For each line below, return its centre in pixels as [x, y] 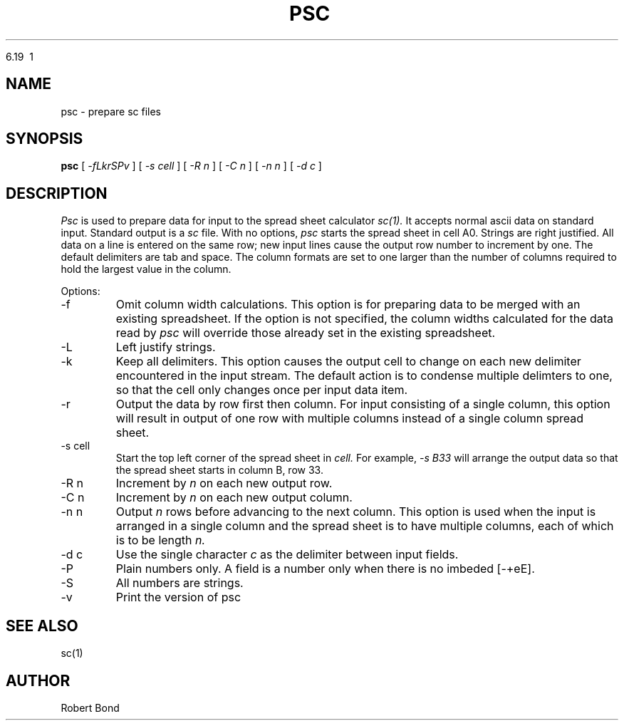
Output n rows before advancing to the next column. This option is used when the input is [356, 512]
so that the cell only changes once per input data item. [262, 390]
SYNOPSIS [45, 139]
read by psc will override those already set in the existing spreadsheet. [306, 333]
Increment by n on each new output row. [224, 483]
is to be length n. [161, 540]
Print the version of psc [178, 597]
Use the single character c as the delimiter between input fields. [287, 555]
